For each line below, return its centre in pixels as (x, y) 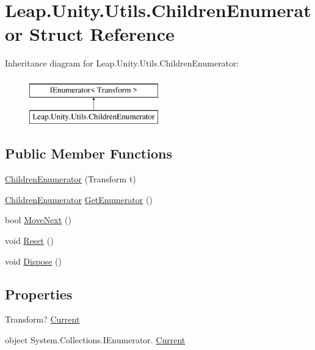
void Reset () (29, 241)
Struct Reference (102, 34)
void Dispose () (33, 261)
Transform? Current (42, 319)
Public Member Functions (89, 153)
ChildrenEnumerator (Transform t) (71, 179)
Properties (39, 294)
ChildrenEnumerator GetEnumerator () (79, 199)
